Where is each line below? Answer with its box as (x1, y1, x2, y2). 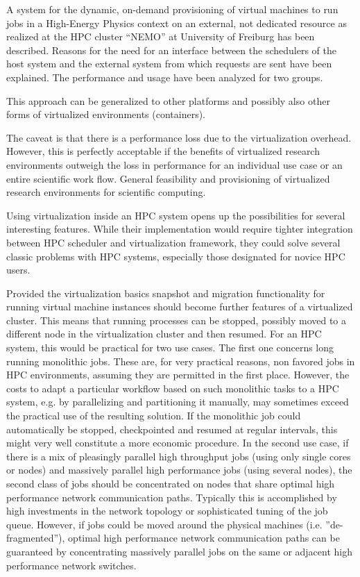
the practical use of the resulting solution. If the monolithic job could (6, 408, 301, 423)
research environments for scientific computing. (6, 185, 206, 199)
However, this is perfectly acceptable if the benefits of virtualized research (6, 144, 320, 158)
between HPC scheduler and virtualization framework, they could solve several (6, 235, 341, 249)
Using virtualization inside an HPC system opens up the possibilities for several (6, 208, 345, 222)
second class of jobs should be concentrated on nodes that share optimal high (6, 476, 335, 490)
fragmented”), (6, 530, 65, 545)
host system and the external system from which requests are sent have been (6, 56, 332, 71)
